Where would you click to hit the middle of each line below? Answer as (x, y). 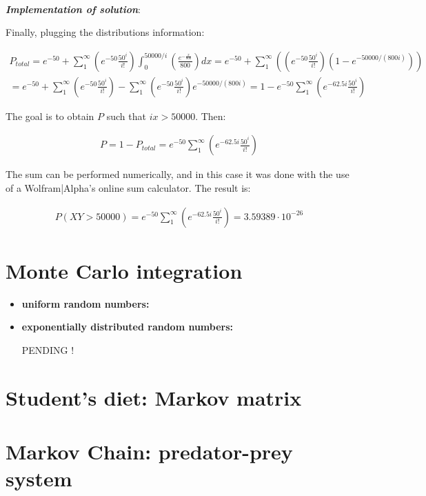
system (39, 478)
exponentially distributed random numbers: (128, 327)
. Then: (211, 116)
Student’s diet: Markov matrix (154, 397)
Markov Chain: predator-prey (149, 452)
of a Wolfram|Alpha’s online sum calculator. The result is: (128, 188)
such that (126, 116)
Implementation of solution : (73, 9)
